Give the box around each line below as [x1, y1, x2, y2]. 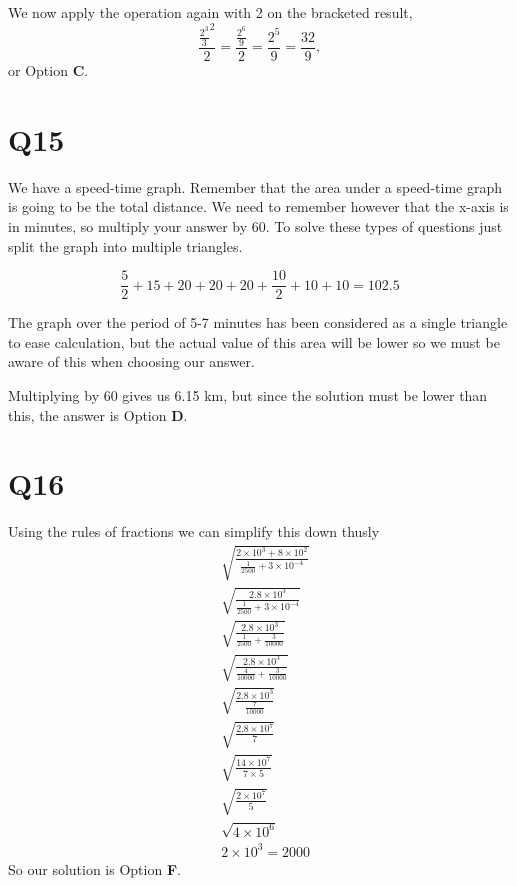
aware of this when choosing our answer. [8, 351, 255, 372]
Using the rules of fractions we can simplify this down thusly [8, 521, 380, 542]
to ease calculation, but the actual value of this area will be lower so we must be [8, 331, 500, 352]
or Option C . [8, 60, 89, 81]
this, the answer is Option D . [8, 404, 188, 425]
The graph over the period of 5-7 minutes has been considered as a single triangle [8, 312, 508, 333]
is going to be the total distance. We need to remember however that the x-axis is [8, 196, 509, 217]
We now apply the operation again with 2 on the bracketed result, [8, 2, 413, 22]
